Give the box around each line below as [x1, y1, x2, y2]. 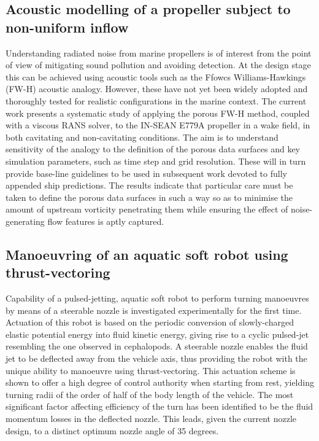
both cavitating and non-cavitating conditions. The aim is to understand [6, 130, 279, 143]
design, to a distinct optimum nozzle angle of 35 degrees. [6, 424, 219, 437]
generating [6, 214, 45, 227]
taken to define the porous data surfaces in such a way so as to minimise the [6, 190, 293, 203]
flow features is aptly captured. [47, 214, 164, 227]
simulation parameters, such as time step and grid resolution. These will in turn [6, 154, 306, 167]
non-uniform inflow [6, 17, 129, 36]
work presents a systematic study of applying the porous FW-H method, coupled [6, 106, 310, 119]
